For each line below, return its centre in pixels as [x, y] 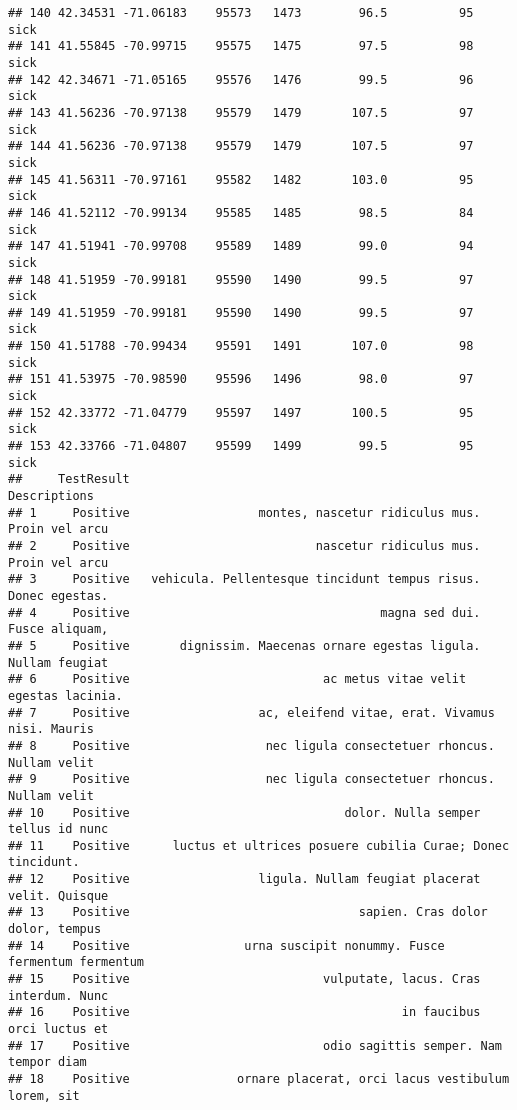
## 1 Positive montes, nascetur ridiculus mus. [244, 512]
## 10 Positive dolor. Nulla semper [244, 812]
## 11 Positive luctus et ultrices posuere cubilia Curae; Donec [259, 845]
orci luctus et [58, 1029]
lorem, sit [44, 1095]
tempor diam [47, 1062]
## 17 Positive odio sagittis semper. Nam [255, 1045]
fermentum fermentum [76, 962]
